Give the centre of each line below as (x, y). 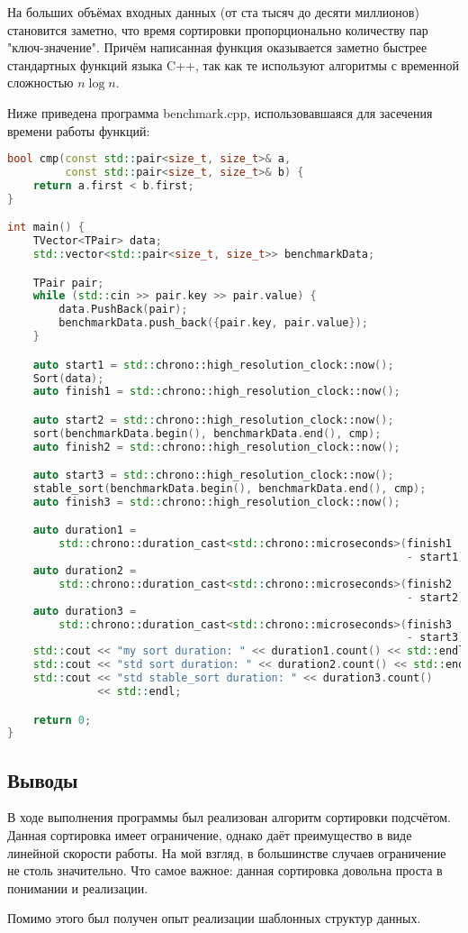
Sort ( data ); (68, 378)
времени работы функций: (79, 130)
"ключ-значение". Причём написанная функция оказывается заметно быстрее (217, 47)
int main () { (46, 228)
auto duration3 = (85, 611)
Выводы (43, 779)
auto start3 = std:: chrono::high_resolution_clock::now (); (213, 476)
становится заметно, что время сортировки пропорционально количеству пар (218, 29)
